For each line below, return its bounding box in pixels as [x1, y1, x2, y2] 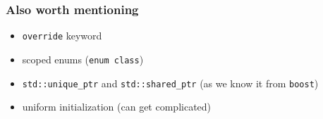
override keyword [22, 28, 102, 43]
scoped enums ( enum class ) [22, 51, 144, 66]
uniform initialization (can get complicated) [22, 99, 212, 114]
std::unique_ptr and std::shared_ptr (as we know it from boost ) [22, 75, 319, 90]
